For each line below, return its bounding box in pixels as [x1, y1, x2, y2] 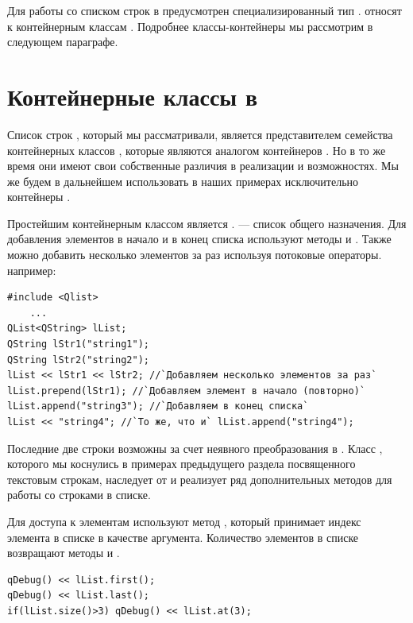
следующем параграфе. [7, 33, 118, 50]
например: [7, 261, 56, 278]
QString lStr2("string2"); [7, 354, 149, 366]
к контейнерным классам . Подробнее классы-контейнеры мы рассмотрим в [7, 17, 373, 34]
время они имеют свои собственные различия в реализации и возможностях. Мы [7, 157, 399, 174]
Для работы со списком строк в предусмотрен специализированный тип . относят [7, 2, 402, 18]
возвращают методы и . [7, 544, 120, 561]
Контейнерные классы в [7, 79, 258, 112]
